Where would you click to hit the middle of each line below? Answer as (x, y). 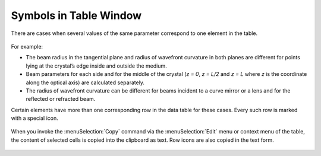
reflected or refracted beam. (61, 99)
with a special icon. (35, 118)
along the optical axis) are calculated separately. (85, 82)
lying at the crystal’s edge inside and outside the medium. (97, 66)
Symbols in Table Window (76, 15)
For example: (27, 46)
